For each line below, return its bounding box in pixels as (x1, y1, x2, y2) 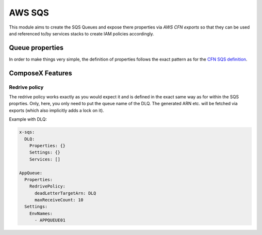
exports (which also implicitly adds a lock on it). (9, 107, 104, 113)
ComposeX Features (9, 69, 72, 77)
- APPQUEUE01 (34, 218, 65, 223)
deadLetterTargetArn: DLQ (34, 190, 97, 196)
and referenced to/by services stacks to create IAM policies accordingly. (9, 31, 154, 36)
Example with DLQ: (9, 116, 47, 122)
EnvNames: (29, 211, 53, 216)
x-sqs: (19, 129, 35, 135)
